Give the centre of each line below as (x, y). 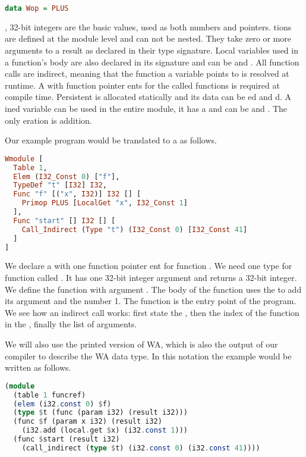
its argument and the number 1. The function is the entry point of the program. (151, 301)
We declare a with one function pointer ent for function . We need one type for (149, 266)
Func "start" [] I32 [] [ (64, 220)
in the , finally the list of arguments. (71, 324)
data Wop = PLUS (37, 8)
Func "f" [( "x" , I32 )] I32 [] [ (77, 194)
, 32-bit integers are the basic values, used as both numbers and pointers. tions (148, 26)
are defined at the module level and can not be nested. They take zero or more (148, 38)
